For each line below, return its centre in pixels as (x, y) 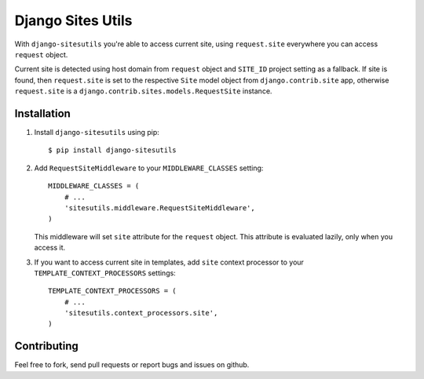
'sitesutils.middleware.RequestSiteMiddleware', (159, 208)
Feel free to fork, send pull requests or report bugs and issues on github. (132, 365)
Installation (42, 113)
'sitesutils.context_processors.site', (141, 313)
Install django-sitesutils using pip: (97, 133)
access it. (50, 248)
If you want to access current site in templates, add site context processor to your (169, 262)
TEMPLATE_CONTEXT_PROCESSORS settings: (105, 273)
